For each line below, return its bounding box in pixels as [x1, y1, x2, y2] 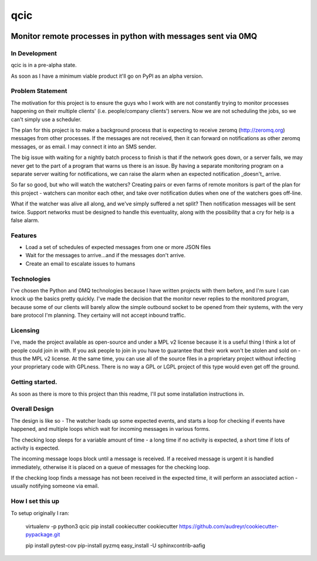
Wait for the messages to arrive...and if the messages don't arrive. [25, 252, 186, 259]
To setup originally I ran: [11, 509, 70, 516]
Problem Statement [11, 87, 68, 95]
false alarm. [11, 217, 39, 224]
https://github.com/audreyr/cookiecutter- [179, 523, 279, 530]
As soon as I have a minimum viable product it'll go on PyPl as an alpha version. [11, 72, 204, 79]
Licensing [11, 326, 40, 334]
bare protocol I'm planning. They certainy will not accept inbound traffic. [11, 312, 186, 319]
